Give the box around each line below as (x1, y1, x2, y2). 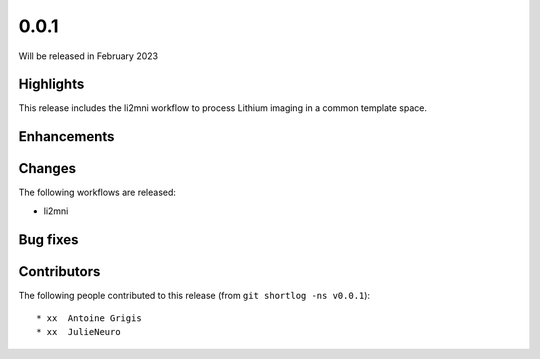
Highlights (18, 76, 85, 93)
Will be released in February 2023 (18, 50, 159, 62)
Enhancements (18, 128, 115, 145)
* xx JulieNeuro (36, 326, 121, 338)
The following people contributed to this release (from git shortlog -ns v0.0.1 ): (18, 289, 370, 301)
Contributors (18, 263, 101, 280)
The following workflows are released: (18, 186, 177, 199)
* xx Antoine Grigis (36, 313, 142, 324)
